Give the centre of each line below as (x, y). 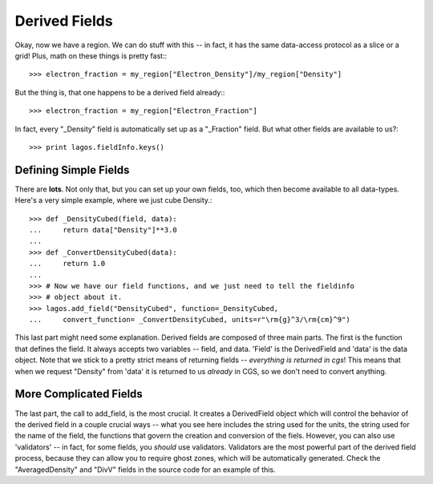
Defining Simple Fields (72, 169)
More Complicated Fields (79, 394)
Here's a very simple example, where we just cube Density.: (113, 200)
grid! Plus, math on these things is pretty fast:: (91, 55)
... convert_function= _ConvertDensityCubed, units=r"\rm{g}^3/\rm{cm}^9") (190, 320)
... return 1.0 (67, 264)
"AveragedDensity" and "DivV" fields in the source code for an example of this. (145, 470)
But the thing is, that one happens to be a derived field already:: (120, 92)
